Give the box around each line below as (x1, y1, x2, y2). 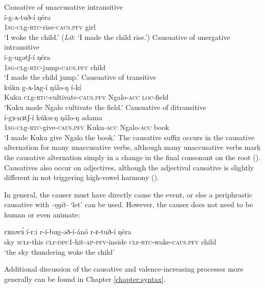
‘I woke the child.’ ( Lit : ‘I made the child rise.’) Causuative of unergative (4, 31, 230, 42)
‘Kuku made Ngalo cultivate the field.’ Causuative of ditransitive (4, 101, 206, 112)
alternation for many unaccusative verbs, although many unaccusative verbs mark (4, 142, 261, 152)
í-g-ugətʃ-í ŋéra (4, 51, 51, 62)
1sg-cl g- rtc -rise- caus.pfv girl (4, 21, 96, 32)
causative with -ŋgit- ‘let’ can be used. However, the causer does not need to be (4, 199, 253, 210)
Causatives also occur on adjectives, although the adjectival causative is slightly (4, 162, 254, 172)
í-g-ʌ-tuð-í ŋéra (4, 11, 51, 22)
